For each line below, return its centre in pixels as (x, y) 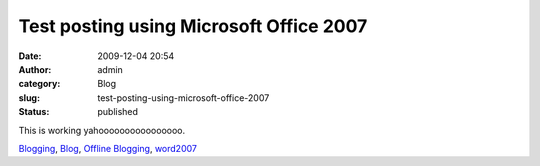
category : (39, 84)
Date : (30, 56)
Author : (35, 69)
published (118, 112)
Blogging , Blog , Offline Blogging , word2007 (107, 148)
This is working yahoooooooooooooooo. (101, 130)
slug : (29, 97)
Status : (34, 112)
